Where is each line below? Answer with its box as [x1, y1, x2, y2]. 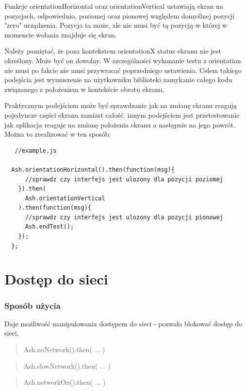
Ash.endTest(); [25, 223, 74, 231]
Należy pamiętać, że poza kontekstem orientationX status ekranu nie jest [4, 46, 221, 56]
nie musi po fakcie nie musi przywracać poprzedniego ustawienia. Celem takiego [4, 65, 242, 75]
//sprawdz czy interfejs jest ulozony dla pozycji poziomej [25, 176, 224, 183]
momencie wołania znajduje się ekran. [4, 29, 117, 39]
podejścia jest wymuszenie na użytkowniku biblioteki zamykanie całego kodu [4, 74, 232, 85]
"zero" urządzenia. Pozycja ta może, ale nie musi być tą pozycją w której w [4, 20, 228, 30]
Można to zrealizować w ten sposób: [4, 129, 111, 139]
